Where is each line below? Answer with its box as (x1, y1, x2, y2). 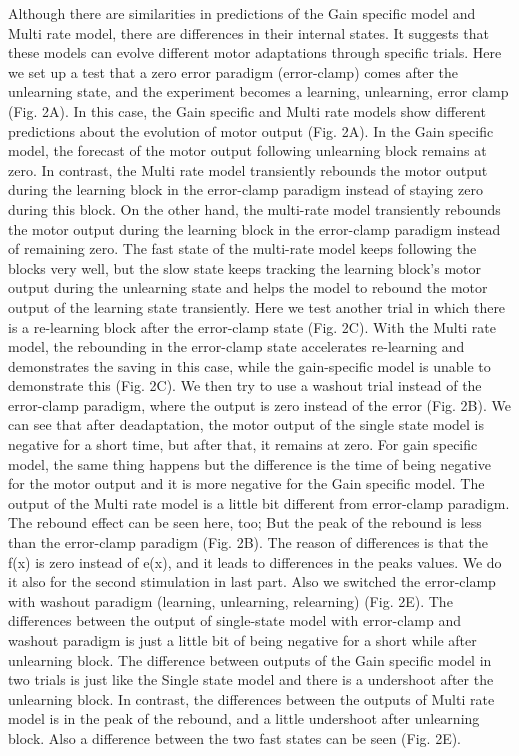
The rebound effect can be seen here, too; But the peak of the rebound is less (8, 512, 482, 533)
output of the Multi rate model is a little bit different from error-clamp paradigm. (8, 492, 510, 513)
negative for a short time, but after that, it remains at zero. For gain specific (8, 434, 478, 455)
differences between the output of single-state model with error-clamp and (8, 610, 462, 631)
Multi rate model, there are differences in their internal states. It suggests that (8, 22, 489, 43)
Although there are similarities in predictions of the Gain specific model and (8, 3, 476, 23)
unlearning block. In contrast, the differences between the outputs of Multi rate (8, 688, 495, 709)
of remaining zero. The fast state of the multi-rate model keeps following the (8, 238, 477, 259)
